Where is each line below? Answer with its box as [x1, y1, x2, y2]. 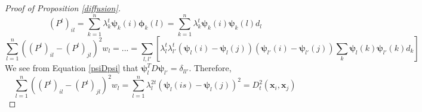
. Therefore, [189, 62, 232, 74]
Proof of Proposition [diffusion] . [5, 2, 121, 14]
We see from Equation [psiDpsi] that [5, 62, 138, 74]
